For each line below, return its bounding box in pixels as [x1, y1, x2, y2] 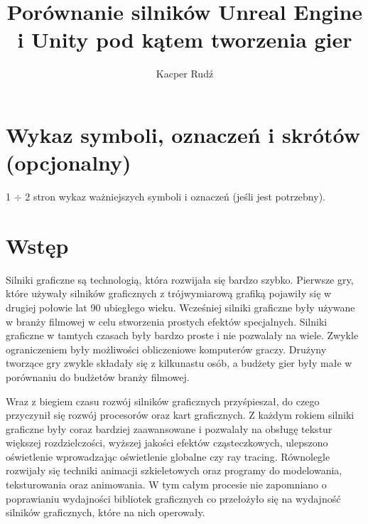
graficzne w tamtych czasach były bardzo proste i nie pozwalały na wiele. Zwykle [6, 328, 359, 343]
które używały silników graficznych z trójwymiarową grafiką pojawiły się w [6, 286, 332, 301]
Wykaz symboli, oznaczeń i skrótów [6, 119, 360, 149]
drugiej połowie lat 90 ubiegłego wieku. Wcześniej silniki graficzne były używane [6, 299, 355, 314]
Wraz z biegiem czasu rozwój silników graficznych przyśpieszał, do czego [6, 393, 320, 408]
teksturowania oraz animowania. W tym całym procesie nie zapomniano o [6, 477, 327, 492]
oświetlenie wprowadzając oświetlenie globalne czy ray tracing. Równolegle [6, 449, 330, 464]
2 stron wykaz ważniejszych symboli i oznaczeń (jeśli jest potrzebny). [25, 189, 325, 204]
